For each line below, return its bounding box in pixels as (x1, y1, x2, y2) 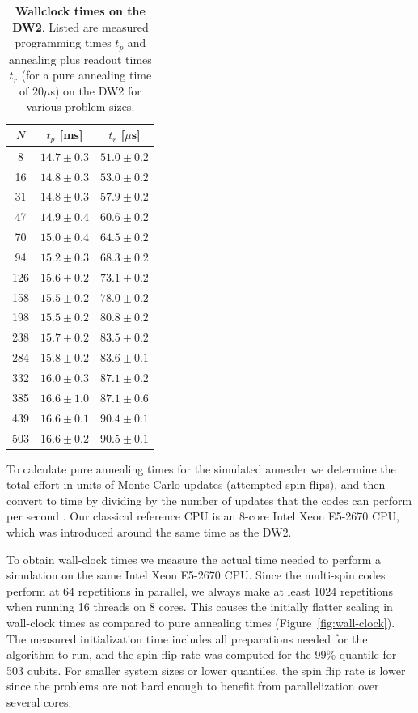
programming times (15, 34, 112, 51)
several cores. (6, 693, 72, 710)
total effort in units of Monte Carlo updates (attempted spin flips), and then (6, 476, 386, 493)
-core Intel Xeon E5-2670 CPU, (245, 507, 399, 524)
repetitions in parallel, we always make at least (78, 582, 310, 599)
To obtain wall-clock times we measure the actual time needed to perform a (6, 550, 381, 567)
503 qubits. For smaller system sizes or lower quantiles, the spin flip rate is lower (6, 661, 406, 678)
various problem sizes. (26, 98, 135, 115)
